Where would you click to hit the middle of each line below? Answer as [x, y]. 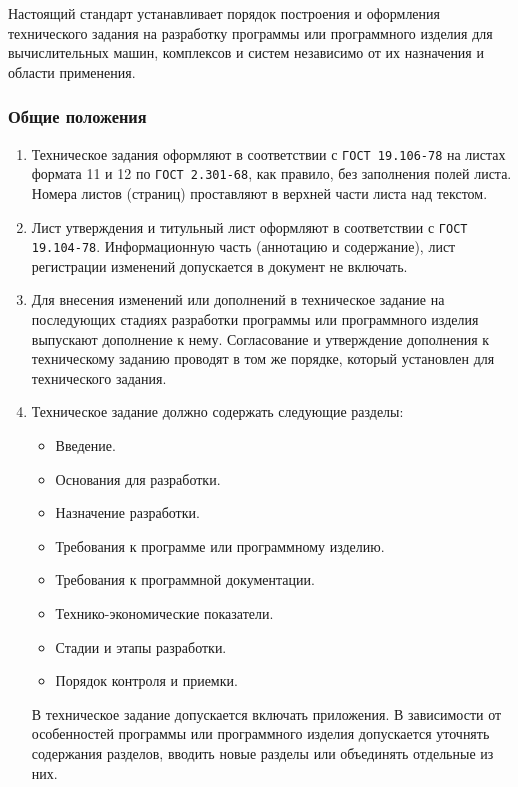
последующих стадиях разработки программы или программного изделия [255, 319]
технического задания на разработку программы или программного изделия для [250, 32]
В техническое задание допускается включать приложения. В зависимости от [266, 713]
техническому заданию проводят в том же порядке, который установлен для [263, 358]
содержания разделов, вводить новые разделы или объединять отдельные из [262, 752]
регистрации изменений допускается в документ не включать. [219, 265]
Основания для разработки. [138, 478]
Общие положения [77, 116]
